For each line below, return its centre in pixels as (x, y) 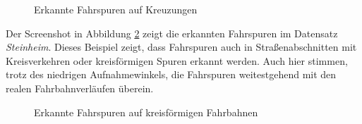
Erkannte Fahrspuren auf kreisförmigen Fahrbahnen (146, 112)
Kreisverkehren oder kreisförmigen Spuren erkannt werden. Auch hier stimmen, (177, 60)
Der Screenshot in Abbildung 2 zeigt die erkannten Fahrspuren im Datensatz (172, 33)
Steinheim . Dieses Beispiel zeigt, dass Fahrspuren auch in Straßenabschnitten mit (181, 47)
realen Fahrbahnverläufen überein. (80, 88)
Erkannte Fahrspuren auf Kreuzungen (116, 9)
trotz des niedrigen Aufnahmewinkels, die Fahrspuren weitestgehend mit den (171, 74)
